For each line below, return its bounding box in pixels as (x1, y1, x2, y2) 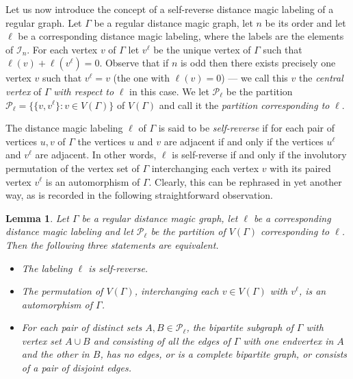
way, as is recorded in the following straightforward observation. (5, 188, 274, 202)
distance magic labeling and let (5, 224, 133, 239)
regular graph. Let (5, 15, 82, 29)
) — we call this (221, 71, 288, 85)
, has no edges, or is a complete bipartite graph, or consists (100, 347, 348, 361)
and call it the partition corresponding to (159, 97, 330, 112)
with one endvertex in (243, 333, 334, 347)
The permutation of (21, 284, 103, 298)
